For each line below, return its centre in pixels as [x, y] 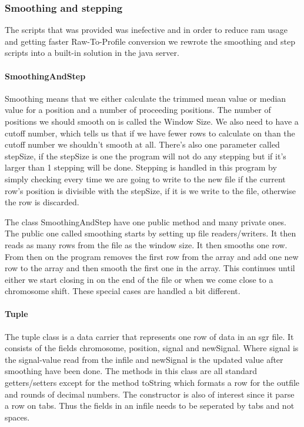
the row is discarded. [42, 202]
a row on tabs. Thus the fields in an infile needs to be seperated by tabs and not [150, 406]
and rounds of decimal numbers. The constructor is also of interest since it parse [150, 394]
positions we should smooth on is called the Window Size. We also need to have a [152, 121]
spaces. [17, 417]
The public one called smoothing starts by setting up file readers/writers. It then [151, 233]
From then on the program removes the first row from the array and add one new [152, 256]
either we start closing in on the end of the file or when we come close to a [139, 279]
